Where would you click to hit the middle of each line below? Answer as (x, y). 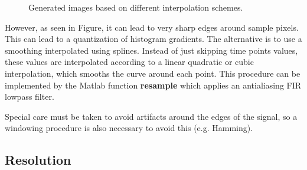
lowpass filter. (30, 97)
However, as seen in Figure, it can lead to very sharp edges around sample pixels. (152, 27)
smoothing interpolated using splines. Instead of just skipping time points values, (151, 50)
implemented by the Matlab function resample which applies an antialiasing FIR (153, 85)
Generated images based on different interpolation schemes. (136, 7)
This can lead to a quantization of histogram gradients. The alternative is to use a (153, 39)
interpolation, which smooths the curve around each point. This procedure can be (153, 73)
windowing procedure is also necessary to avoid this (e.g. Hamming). (129, 128)
